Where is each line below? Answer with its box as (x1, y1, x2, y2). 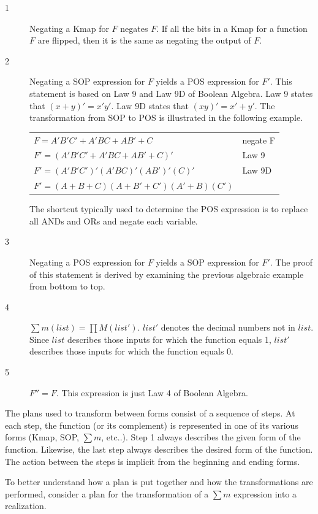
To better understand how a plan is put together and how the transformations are (5, 475, 313, 488)
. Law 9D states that (111, 99, 189, 112)
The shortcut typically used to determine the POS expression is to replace (29, 202, 308, 215)
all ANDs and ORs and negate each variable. (29, 214, 198, 227)
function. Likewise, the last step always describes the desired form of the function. (5, 443, 313, 456)
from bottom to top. (29, 280, 105, 293)
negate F (242, 133, 275, 146)
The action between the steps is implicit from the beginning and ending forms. (5, 455, 300, 467)
